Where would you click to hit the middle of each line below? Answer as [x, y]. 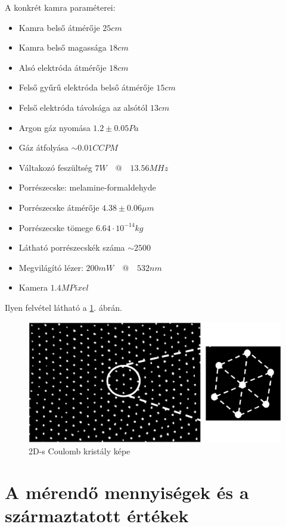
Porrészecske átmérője [59, 207]
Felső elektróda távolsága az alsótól [83, 107]
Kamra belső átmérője [59, 27]
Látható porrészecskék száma [72, 247]
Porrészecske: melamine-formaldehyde [87, 187]
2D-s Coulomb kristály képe [80, 451]
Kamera [33, 287]
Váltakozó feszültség [55, 167]
